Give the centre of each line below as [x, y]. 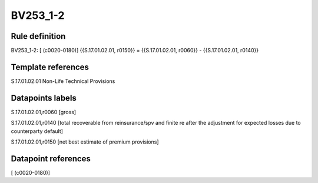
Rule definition [38, 36]
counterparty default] [37, 131]
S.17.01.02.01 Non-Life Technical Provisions [63, 81]
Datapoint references [51, 159]
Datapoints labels [44, 98]
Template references [50, 67]
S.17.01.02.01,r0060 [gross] [44, 112]
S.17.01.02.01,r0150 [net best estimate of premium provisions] [85, 142]
